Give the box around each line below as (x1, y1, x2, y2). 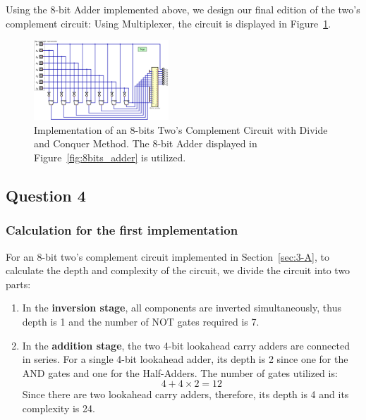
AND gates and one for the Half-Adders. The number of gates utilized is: (22, 365, 338, 380)
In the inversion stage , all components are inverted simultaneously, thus (22, 300, 341, 315)
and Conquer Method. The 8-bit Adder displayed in (34, 136, 257, 151)
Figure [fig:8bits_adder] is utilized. (34, 150, 186, 165)
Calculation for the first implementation (6, 221, 238, 239)
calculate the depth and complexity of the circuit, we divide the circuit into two (6, 263, 350, 278)
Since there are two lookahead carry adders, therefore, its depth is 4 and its (22, 387, 349, 402)
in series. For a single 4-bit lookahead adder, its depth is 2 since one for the (22, 352, 348, 366)
